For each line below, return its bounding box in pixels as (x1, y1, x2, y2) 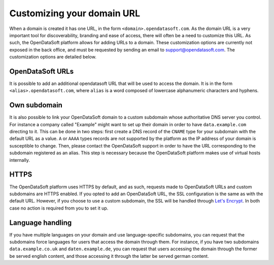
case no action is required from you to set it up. (9, 205, 109, 211)
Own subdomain (9, 101, 63, 109)
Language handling (9, 218, 72, 227)
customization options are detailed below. (9, 54, 96, 60)
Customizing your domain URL (9, 8, 141, 19)
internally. (9, 157, 30, 163)
